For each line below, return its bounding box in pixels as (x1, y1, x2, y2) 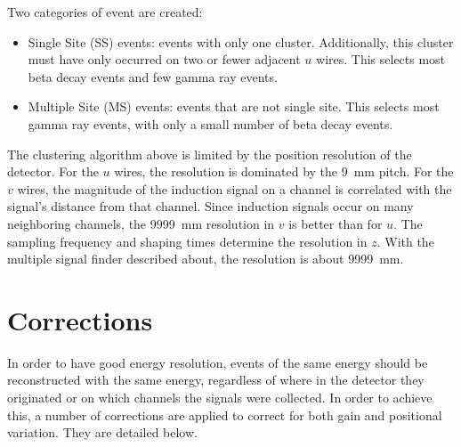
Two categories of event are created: (7, 3, 203, 20)
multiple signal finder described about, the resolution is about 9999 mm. (7, 249, 404, 268)
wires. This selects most (316, 50, 446, 69)
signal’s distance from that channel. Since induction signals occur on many (7, 197, 414, 215)
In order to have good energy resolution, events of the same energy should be (7, 353, 428, 371)
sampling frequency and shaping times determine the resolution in (7, 232, 368, 250)
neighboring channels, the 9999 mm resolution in (7, 214, 275, 232)
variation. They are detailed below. (7, 423, 198, 442)
